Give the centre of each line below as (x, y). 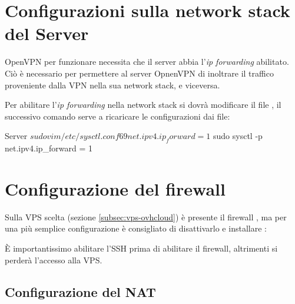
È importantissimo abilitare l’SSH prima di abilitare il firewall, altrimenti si (141, 248)
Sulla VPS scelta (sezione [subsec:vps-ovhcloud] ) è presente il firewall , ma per (146, 217)
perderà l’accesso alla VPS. (54, 260)
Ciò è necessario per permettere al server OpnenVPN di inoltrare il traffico (139, 73)
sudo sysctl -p (238, 136)
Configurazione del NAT (80, 291)
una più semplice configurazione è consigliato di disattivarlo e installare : (136, 228)
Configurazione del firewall (115, 188)
